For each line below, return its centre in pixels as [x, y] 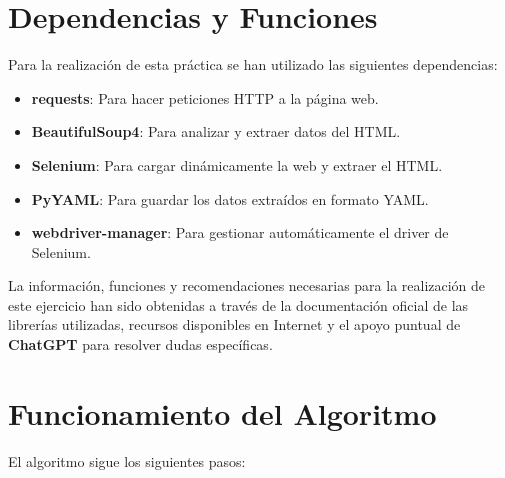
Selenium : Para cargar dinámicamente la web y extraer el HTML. [237, 164]
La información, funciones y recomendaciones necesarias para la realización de [247, 285]
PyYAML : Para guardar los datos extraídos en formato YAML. [230, 198]
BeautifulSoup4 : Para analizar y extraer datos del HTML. [216, 131]
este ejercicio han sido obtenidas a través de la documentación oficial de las [238, 304]
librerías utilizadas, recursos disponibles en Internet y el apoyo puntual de [234, 324]
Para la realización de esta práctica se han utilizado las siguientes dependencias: [253, 64]
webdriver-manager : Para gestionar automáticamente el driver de [240, 232]
